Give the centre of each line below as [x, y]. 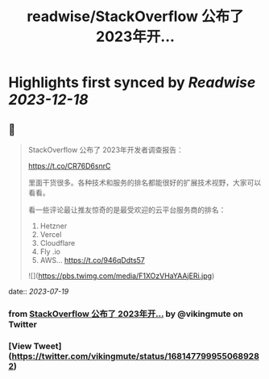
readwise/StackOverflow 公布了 [135, 17]
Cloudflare [58, 243]
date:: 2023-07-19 [39, 292]
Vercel [51, 234]
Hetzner [54, 226]
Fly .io [50, 252]
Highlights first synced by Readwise [132, 83]
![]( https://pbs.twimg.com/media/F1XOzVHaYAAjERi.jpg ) [121, 276]
